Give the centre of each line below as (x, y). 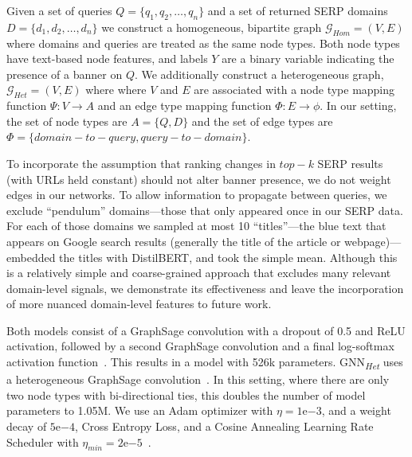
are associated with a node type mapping (294, 90)
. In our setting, (358, 105)
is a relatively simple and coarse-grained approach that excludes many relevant (199, 273)
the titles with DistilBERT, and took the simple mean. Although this (228, 257)
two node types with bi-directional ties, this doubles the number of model (186, 395)
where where (116, 90)
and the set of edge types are (262, 121)
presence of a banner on (65, 74)
